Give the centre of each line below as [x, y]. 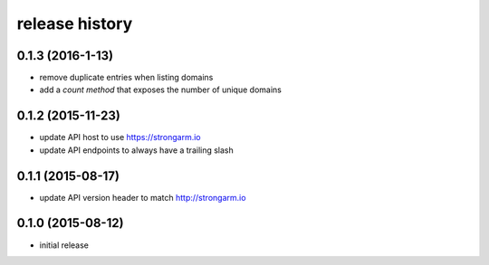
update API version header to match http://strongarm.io [143, 197]
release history [75, 24]
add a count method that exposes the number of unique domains [161, 90]
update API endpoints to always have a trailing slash [137, 150]
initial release [64, 245]
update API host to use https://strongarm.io [120, 137]
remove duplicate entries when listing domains [126, 78]
